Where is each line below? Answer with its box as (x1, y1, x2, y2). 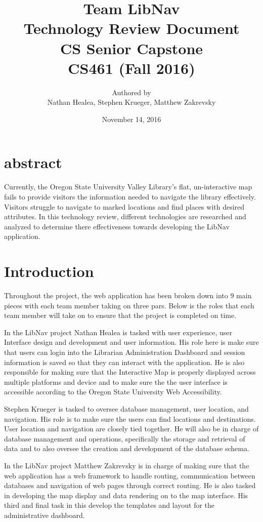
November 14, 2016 (102, 113, 161, 124)
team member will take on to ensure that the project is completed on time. (4, 310, 237, 320)
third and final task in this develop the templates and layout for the (4, 500, 215, 510)
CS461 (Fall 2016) (68, 57, 195, 78)
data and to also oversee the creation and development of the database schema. (4, 443, 249, 454)
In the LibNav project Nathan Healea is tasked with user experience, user (4, 327, 232, 337)
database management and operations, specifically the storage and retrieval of (4, 433, 245, 444)
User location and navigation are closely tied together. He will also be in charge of (4, 423, 259, 434)
